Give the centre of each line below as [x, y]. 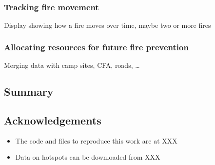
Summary [29, 92]
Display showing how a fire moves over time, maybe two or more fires [107, 25]
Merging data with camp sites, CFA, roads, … [72, 65]
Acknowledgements [53, 120]
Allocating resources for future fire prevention [96, 47]
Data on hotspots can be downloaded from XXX [88, 157]
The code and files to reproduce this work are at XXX [96, 140]
